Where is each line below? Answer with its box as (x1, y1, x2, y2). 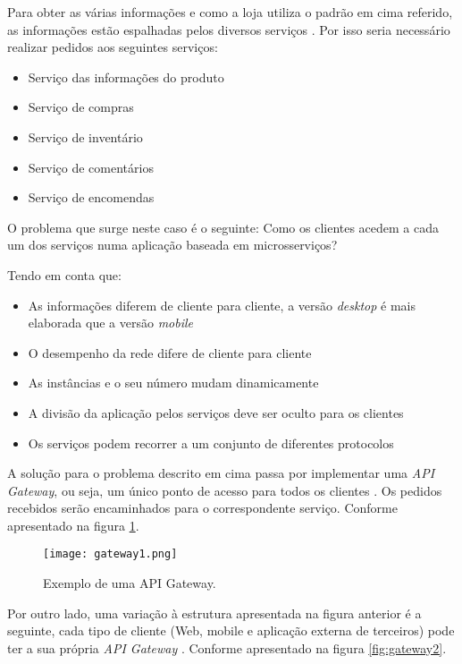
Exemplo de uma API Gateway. (43, 574, 216, 592)
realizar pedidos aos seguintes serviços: (7, 38, 218, 56)
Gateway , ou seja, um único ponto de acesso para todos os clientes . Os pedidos (7, 481, 442, 499)
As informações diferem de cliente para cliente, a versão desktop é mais (28, 295, 416, 314)
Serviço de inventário (28, 127, 143, 146)
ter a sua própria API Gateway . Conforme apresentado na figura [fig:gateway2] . (7, 638, 447, 657)
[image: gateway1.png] (43, 548, 178, 561)
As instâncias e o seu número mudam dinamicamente (28, 373, 319, 392)
